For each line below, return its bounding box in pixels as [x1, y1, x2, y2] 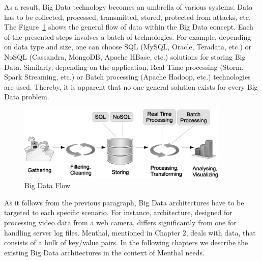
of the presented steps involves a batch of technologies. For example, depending [4, 31, 251, 42]
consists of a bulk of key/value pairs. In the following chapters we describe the [4, 237, 248, 248]
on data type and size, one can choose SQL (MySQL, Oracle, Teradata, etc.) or [4, 41, 251, 52]
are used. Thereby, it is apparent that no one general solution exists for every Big [4, 81, 258, 92]
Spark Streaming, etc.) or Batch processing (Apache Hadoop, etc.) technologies [4, 71, 251, 82]
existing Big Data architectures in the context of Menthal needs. [4, 247, 205, 257]
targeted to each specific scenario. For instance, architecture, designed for [4, 207, 232, 218]
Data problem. [4, 91, 49, 102]
